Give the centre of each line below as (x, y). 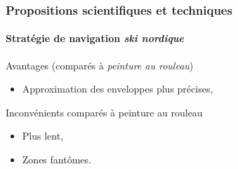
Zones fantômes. (57, 160)
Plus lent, (43, 136)
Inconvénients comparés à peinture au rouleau (104, 112)
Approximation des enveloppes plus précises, (118, 89)
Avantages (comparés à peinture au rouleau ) (100, 65)
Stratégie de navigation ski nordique (95, 38)
